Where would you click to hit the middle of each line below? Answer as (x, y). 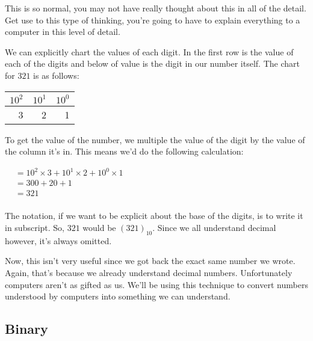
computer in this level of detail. (63, 32)
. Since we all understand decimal (214, 227)
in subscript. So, (35, 227)
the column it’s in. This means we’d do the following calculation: (124, 151)
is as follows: (56, 75)
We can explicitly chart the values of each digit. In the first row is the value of (149, 51)
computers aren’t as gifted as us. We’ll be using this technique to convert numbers (156, 284)
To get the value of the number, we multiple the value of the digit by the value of (155, 139)
